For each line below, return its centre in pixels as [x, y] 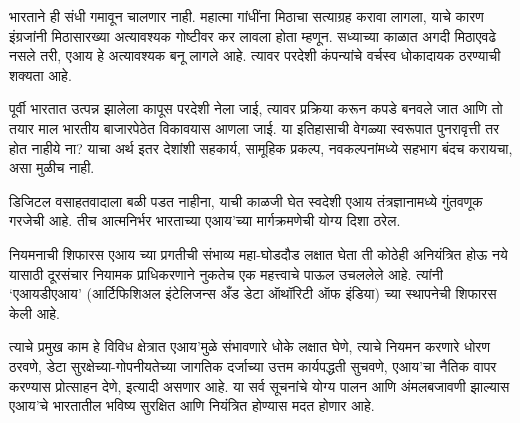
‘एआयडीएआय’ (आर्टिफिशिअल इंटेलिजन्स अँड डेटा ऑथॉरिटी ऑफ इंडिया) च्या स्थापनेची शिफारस [253, 293]
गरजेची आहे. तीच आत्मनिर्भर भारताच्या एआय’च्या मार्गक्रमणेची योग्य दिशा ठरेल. [205, 220]
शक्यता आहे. [40, 74]
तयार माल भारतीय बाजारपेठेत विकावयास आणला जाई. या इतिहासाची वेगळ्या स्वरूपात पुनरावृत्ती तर [254, 127]
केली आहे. [34, 312]
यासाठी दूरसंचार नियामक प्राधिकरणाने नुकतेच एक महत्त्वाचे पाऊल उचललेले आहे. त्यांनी [226, 273]
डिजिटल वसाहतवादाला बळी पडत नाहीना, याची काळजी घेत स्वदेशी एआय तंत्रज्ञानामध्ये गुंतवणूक [246, 200]
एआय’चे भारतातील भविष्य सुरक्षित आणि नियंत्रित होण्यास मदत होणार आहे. [192, 405]
